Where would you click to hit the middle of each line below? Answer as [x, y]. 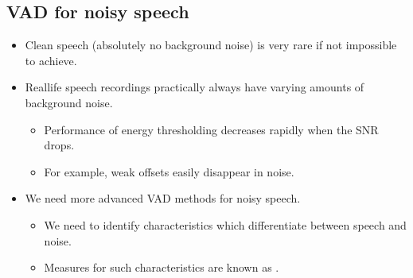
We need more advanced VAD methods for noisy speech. [163, 198]
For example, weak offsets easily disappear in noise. [169, 171]
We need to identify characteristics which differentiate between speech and [225, 224]
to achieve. [51, 60]
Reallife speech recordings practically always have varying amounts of [195, 87]
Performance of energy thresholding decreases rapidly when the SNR [211, 129]
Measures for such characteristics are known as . [162, 267]
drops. [59, 145]
